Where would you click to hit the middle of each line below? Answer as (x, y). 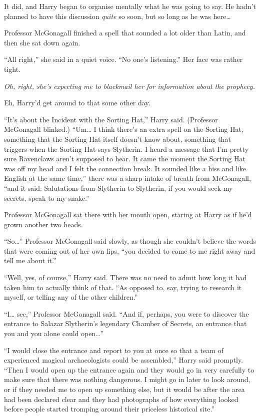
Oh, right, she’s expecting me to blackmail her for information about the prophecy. (129, 86)
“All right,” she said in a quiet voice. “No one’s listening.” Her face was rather (123, 59)
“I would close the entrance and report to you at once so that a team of (114, 350)
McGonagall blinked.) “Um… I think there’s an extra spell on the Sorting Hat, (124, 129)
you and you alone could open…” (54, 333)
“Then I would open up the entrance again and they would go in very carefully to (129, 369)
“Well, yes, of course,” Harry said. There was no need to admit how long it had (125, 277)
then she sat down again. (42, 42)
